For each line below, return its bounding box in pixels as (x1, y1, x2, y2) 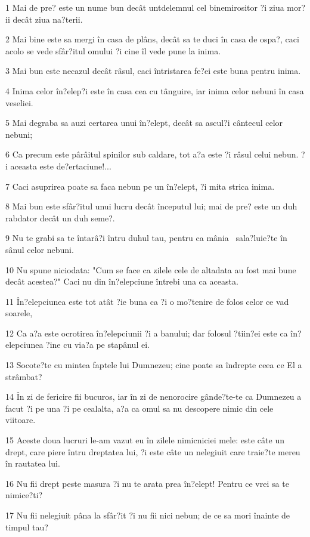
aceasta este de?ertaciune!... (10, 159, 111, 172)
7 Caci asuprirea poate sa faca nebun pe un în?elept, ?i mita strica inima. (5, 180, 275, 192)
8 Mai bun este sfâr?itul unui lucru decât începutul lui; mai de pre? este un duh (5, 200, 297, 212)
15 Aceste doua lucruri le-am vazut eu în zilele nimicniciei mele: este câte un (5, 434, 284, 446)
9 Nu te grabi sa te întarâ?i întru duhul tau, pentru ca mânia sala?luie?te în (5, 232, 287, 244)
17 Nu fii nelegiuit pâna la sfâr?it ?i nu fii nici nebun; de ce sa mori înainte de (5, 509, 290, 521)
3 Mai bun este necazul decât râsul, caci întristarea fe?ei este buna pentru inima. (5, 64, 301, 77)
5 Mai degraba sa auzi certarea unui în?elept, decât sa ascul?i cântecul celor (5, 116, 283, 129)
